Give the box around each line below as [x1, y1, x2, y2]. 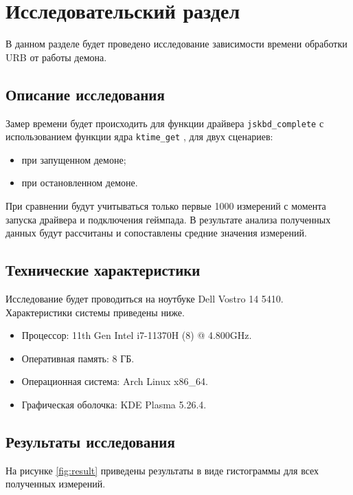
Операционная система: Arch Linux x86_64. [21, 374, 208, 388]
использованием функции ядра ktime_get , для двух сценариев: [5, 129, 273, 144]
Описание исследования [5, 83, 165, 104]
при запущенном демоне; [21, 152, 126, 166]
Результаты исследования [5, 430, 175, 452]
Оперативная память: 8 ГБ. [21, 351, 135, 365]
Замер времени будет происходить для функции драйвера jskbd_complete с [5, 115, 324, 130]
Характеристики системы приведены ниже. [5, 305, 185, 319]
